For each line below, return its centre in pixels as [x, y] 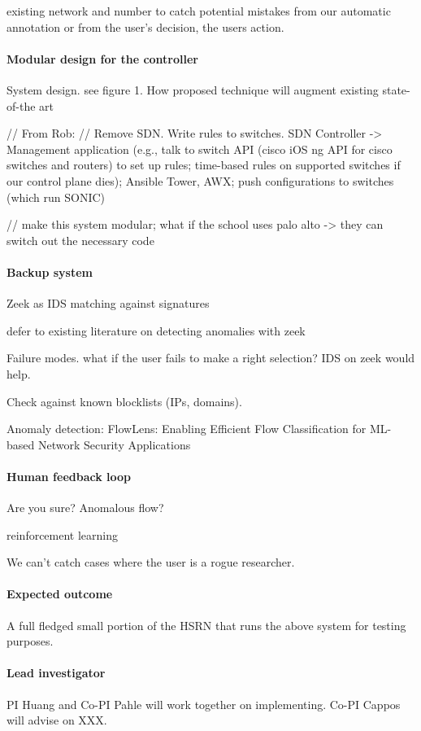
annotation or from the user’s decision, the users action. [145, 26]
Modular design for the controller [102, 58]
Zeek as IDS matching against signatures [108, 303]
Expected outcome [60, 594]
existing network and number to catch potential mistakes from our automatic [199, 11]
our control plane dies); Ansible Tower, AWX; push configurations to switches [200, 180]
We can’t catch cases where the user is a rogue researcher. [151, 562]
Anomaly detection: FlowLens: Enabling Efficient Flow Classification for [187, 429]
